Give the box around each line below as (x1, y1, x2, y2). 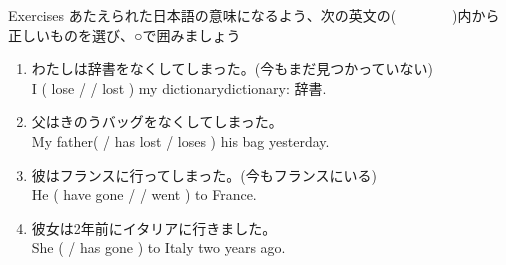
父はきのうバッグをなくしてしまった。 (31, 111, 283, 132)
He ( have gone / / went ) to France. (31, 184, 257, 205)
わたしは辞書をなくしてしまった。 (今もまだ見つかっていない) (31, 58, 434, 79)
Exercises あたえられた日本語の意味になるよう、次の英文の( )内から (8, 5, 500, 25)
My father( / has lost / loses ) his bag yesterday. (31, 130, 330, 151)
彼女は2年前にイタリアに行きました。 (31, 217, 277, 238)
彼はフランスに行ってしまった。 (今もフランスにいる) (31, 164, 377, 185)
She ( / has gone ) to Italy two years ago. (31, 237, 286, 258)
